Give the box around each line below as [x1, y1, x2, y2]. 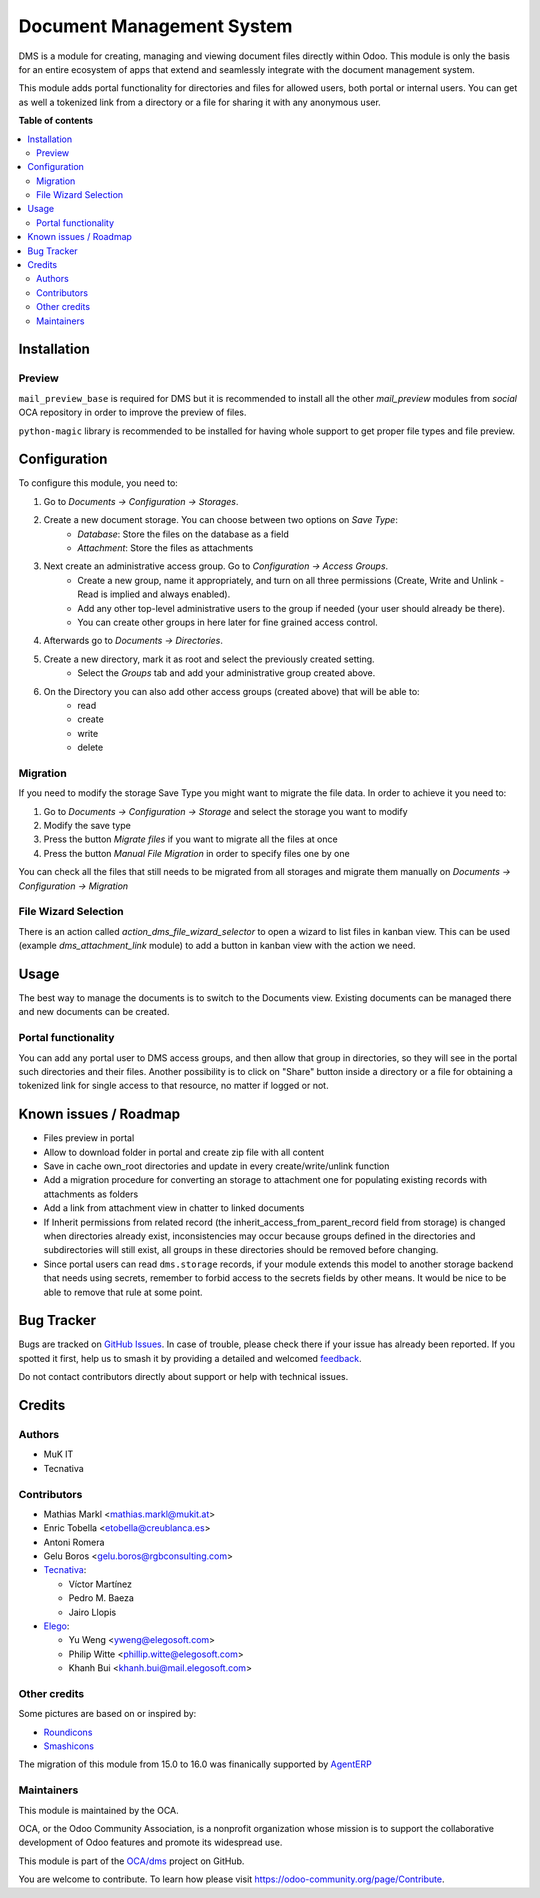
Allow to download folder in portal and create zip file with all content [43, 1146, 325, 1158]
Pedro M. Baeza [68, 1592, 135, 1604]
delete [77, 741, 104, 754]
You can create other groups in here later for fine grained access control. [77, 616, 379, 628]
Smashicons [43, 1740, 95, 1752]
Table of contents [18, 115, 94, 127]
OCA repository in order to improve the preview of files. [18, 406, 247, 419]
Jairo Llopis [68, 1606, 117, 1618]
